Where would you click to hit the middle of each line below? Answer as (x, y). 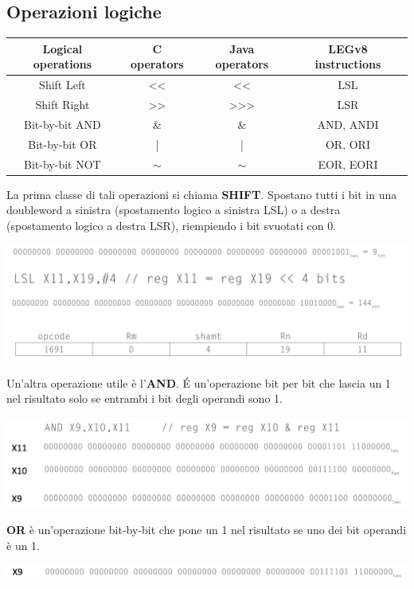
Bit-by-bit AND (62, 124)
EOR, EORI (348, 164)
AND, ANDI (348, 124)
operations (62, 64)
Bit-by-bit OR (62, 144)
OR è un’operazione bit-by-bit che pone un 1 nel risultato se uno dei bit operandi (207, 530)
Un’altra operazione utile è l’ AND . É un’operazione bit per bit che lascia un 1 (199, 382)
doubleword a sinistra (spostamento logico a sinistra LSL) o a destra (174, 210)
